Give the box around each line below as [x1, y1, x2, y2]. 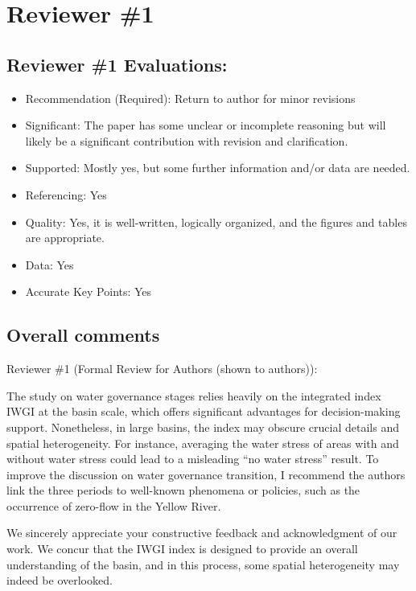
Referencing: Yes [25, 186, 107, 203]
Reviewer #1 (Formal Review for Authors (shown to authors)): [6, 360, 318, 377]
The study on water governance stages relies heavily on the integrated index [6, 387, 381, 404]
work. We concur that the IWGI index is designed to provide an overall [6, 540, 358, 557]
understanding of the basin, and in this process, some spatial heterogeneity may [6, 556, 400, 573]
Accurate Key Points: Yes [25, 283, 152, 300]
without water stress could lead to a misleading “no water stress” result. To [6, 450, 379, 467]
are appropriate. [25, 229, 105, 246]
